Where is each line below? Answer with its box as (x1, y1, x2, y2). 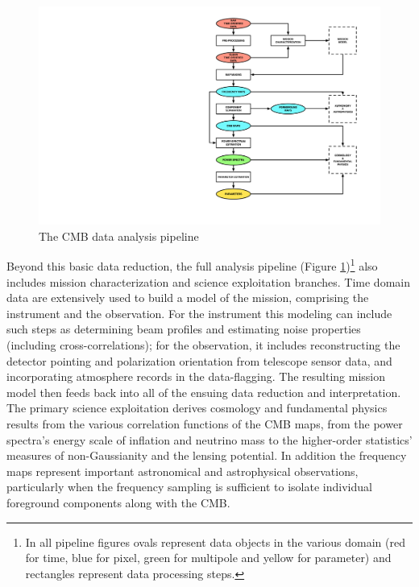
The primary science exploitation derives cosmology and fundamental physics (6, 399, 388, 416)
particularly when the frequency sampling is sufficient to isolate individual (6, 478, 372, 495)
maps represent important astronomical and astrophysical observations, (6, 462, 359, 479)
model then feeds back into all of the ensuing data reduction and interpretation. (6, 383, 401, 400)
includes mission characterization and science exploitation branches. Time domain (6, 273, 410, 290)
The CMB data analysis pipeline (39, 227, 199, 244)
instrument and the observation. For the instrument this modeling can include (6, 304, 392, 321)
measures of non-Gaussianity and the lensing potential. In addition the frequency (6, 447, 407, 464)
